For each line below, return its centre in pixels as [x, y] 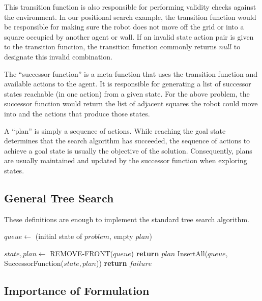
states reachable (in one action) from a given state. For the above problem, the [127, 93]
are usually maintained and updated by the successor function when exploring [126, 160]
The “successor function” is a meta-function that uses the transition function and [131, 73]
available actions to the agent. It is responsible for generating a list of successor [128, 84]
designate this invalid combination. [58, 56]
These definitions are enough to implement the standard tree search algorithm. [127, 219]
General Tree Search [59, 198]
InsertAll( [193, 253]
